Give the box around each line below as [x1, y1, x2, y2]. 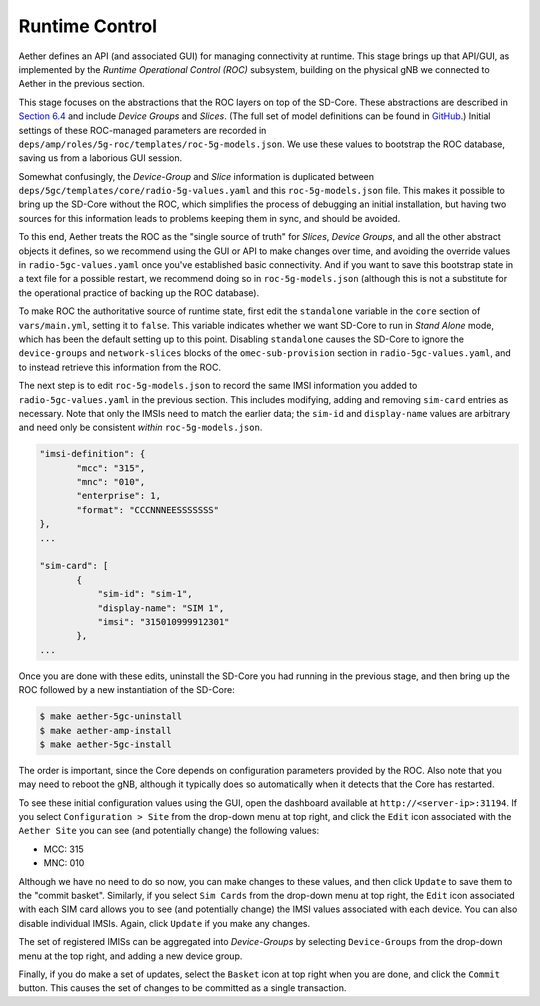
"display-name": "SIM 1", [97, 602, 225, 614]
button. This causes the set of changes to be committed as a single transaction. [18, 982, 347, 994]
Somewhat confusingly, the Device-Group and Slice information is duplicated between [18, 170, 375, 182]
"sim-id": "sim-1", [97, 588, 194, 600]
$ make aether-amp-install [39, 725, 172, 736]
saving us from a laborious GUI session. [18, 152, 183, 164]
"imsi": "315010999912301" [97, 616, 230, 627]
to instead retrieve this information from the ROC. [18, 361, 222, 373]
